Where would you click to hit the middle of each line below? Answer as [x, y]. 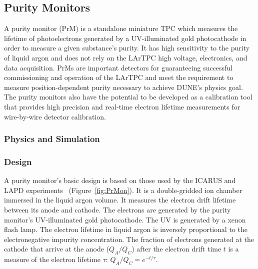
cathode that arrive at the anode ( [57, 249]
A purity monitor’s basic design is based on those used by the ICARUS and [120, 180]
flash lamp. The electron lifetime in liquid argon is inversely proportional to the [126, 229]
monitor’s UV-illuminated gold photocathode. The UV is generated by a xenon [125, 219]
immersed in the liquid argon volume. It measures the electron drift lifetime [120, 200]
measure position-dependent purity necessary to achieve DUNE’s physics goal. [123, 87]
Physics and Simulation [52, 139]
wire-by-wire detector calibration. [55, 116]
